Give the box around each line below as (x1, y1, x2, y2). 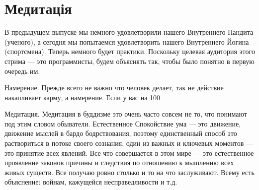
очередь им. (4, 65, 40, 76)
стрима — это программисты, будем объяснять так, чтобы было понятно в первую (4, 56, 255, 66)
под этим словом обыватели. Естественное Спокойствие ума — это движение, (4, 118, 241, 128)
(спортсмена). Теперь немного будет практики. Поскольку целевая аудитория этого (4, 46, 255, 57)
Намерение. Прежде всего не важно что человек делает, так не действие (4, 82, 224, 93)
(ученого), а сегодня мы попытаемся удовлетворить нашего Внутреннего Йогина (4, 36, 249, 47)
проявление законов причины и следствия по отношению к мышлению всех (4, 157, 234, 168)
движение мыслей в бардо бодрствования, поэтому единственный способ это (4, 128, 237, 138)
